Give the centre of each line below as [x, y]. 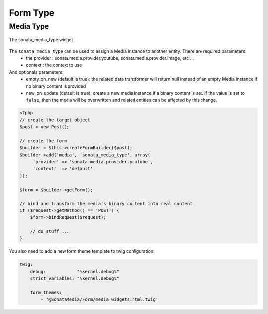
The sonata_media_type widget [41, 40]
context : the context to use [54, 65]
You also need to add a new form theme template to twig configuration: [82, 251]
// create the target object [55, 120]
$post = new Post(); [44, 127]
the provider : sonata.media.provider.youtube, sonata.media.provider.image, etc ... [110, 58]
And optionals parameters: [36, 72]
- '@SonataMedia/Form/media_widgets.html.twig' [100, 299]
